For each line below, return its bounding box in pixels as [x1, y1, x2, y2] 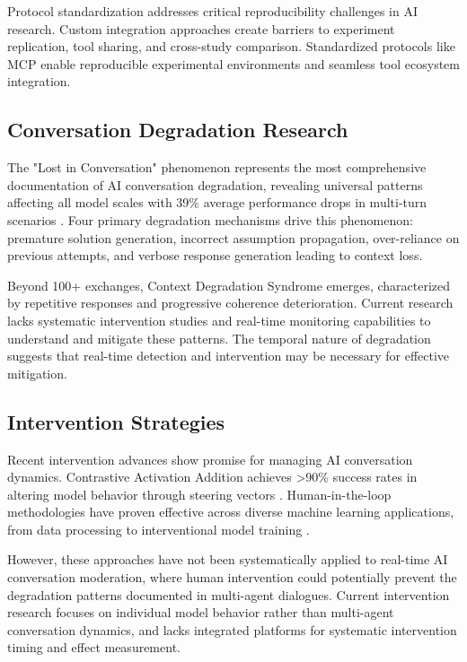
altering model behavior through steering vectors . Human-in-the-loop [7, 484, 392, 503]
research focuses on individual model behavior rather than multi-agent [7, 603, 394, 622]
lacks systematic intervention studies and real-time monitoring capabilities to [7, 310, 431, 329]
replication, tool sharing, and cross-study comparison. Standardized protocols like [7, 37, 455, 56]
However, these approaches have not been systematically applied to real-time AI [7, 550, 448, 569]
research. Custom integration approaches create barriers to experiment [7, 19, 395, 38]
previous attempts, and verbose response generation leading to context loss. [7, 246, 423, 265]
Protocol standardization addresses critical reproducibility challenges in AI [7, 2, 419, 20]
